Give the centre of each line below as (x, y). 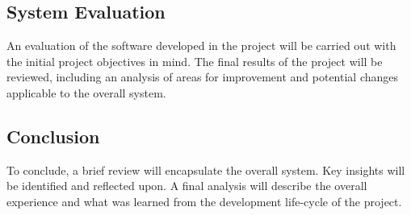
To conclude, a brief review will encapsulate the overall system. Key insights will (206, 170)
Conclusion (53, 136)
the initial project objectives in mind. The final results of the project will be (195, 61)
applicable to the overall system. (86, 92)
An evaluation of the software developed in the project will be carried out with (201, 45)
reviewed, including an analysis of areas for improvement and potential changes (203, 77)
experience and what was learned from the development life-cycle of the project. (204, 201)
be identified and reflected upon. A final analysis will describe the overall (187, 186)
